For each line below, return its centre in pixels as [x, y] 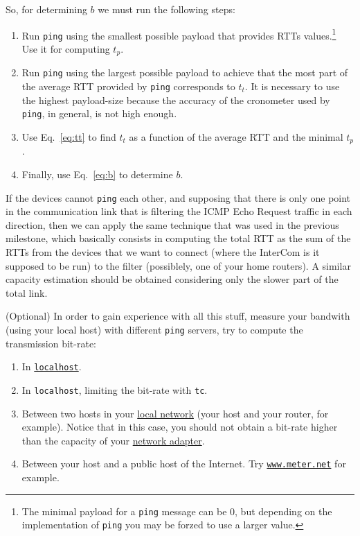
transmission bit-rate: [51, 343]
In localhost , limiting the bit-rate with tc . [115, 389]
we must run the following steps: [166, 9]
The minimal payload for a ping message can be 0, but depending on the [177, 511]
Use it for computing [66, 48]
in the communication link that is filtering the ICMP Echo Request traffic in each [179, 211]
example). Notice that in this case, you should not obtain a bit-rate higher [180, 427]
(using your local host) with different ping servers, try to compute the [154, 329]
